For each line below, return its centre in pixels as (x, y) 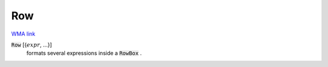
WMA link (23, 34)
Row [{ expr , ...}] (32, 45)
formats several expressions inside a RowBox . (84, 53)
